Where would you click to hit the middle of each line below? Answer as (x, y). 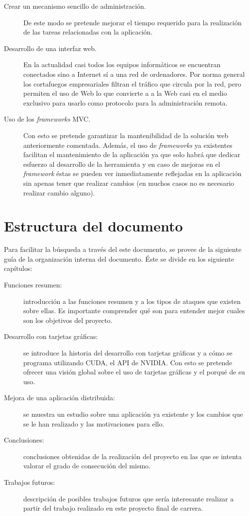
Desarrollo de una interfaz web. (50, 48)
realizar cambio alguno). (59, 192)
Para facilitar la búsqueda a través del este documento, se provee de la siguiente (123, 249)
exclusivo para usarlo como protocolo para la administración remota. (125, 102)
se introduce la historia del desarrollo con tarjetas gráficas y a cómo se (128, 352)
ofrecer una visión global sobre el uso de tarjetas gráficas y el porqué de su (134, 372)
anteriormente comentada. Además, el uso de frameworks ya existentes (128, 145)
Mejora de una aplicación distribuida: (59, 398)
